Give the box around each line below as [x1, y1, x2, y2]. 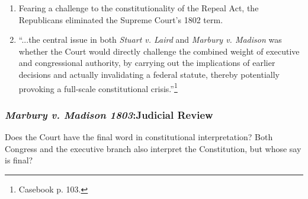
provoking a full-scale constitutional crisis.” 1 [18, 80, 178, 94]
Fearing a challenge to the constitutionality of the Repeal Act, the [18, 2, 259, 14]
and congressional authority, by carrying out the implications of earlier [18, 56, 275, 69]
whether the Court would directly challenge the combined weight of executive [18, 45, 300, 57]
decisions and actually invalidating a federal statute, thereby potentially [18, 68, 280, 80]
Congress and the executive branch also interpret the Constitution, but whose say [5, 142, 301, 154]
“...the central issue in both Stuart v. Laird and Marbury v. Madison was [18, 33, 282, 46]
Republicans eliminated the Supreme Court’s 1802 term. [18, 13, 223, 26]
